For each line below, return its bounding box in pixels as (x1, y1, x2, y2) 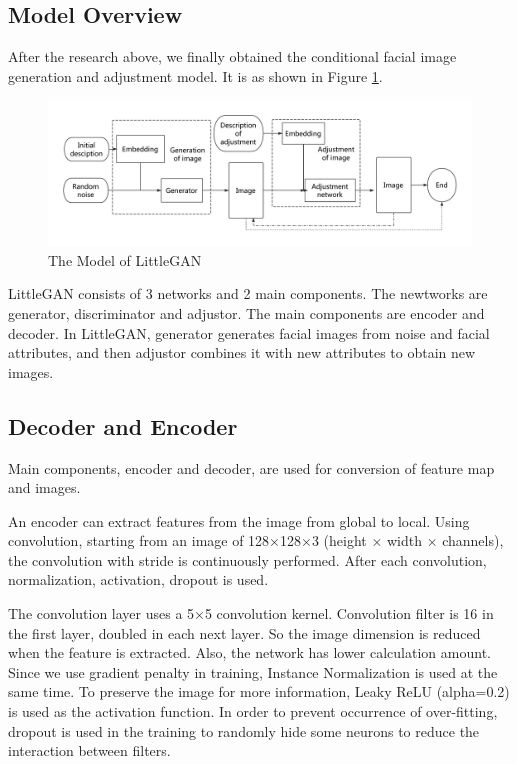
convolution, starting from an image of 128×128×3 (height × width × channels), (8, 530, 504, 551)
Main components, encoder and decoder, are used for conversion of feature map (8, 457, 495, 478)
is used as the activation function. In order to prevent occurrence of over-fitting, (8, 701, 498, 722)
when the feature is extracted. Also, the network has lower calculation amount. (8, 642, 491, 663)
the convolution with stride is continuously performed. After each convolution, (8, 549, 487, 570)
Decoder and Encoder (8, 410, 238, 441)
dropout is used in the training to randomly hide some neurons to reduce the (8, 720, 480, 741)
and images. (8, 477, 81, 498)
